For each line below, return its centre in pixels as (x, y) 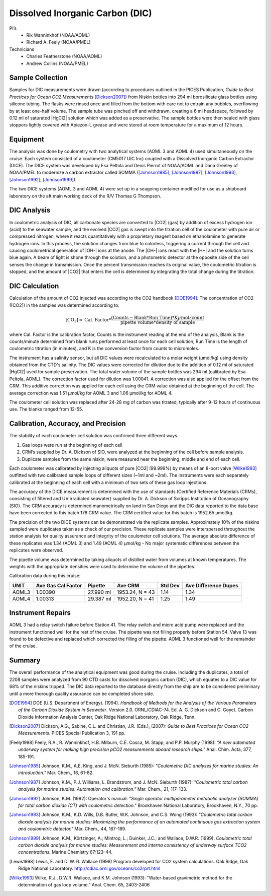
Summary (25, 661)
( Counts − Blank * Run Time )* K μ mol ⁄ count (158, 318)
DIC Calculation (34, 286)
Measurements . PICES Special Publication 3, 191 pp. (72, 733)
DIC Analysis (30, 210)
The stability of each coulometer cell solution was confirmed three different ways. (94, 436)
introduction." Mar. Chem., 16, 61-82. (56, 773)
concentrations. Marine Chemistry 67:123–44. (65, 852)
